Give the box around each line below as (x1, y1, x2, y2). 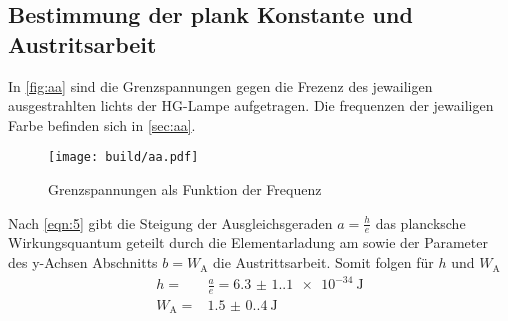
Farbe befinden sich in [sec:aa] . (8, 114, 196, 135)
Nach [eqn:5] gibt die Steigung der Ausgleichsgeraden (8, 212, 333, 233)
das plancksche (375, 212, 466, 233)
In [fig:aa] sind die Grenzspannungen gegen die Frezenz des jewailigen (8, 75, 433, 96)
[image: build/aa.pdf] (48, 150, 199, 165)
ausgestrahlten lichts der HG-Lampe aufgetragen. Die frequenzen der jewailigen (8, 95, 494, 116)
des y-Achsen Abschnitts (8, 252, 158, 273)
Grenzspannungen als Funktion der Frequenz (48, 179, 322, 200)
